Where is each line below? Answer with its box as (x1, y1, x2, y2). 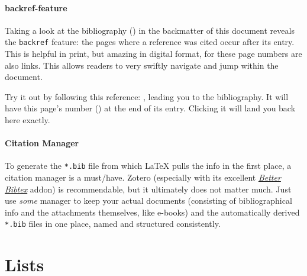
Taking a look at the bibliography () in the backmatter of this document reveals (5, 24, 295, 36)
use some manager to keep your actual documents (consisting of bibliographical (5, 194, 292, 207)
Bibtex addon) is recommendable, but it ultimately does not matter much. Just (5, 182, 292, 195)
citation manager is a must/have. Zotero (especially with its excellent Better (5, 171, 281, 184)
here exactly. (5, 114, 50, 126)
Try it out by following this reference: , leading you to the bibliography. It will (5, 90, 289, 102)
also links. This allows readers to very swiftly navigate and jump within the (5, 59, 279, 71)
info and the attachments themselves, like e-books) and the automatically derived (5, 206, 300, 218)
